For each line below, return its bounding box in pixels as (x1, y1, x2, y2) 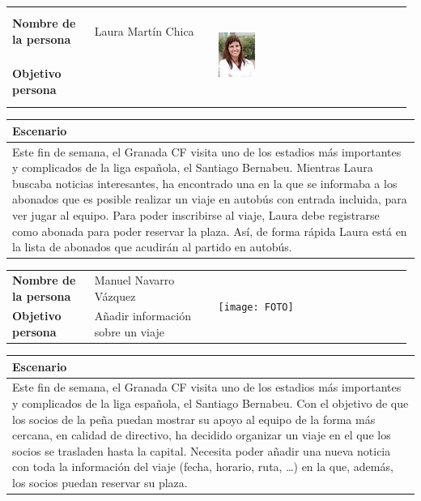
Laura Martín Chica (94, 23, 194, 40)
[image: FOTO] (218, 301, 294, 313)
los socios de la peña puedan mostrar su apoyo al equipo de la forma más (12, 410, 376, 427)
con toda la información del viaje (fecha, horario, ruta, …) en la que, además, (12, 458, 393, 475)
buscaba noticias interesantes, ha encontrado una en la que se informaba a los (12, 174, 398, 191)
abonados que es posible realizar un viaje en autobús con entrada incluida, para (12, 191, 407, 208)
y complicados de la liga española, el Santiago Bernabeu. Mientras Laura (12, 159, 373, 176)
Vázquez (94, 287, 136, 304)
